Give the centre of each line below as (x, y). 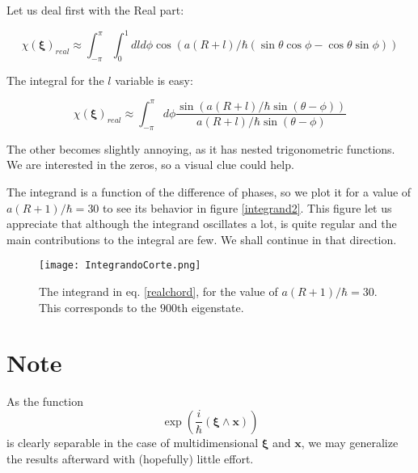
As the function (45, 401)
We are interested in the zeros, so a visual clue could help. (150, 165)
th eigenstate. (211, 307)
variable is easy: (154, 80)
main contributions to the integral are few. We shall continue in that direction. (202, 239)
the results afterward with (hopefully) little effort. (130, 458)
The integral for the (55, 80)
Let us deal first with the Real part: (95, 10)
